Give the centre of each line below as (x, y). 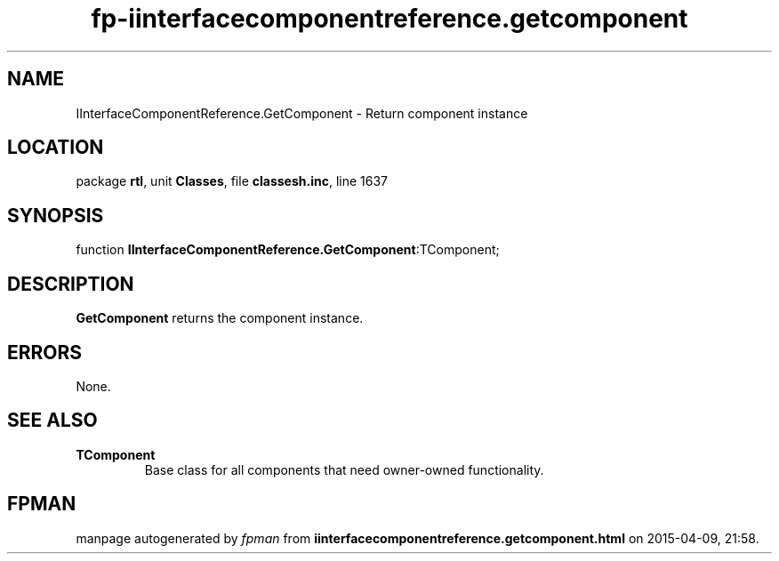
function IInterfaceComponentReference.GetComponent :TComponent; (288, 250)
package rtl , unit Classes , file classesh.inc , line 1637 (232, 181)
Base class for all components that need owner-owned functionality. (344, 469)
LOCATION (56, 148)
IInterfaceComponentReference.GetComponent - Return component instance (302, 113)
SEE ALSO (52, 421)
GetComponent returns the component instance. (220, 318)
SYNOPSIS (56, 215)
